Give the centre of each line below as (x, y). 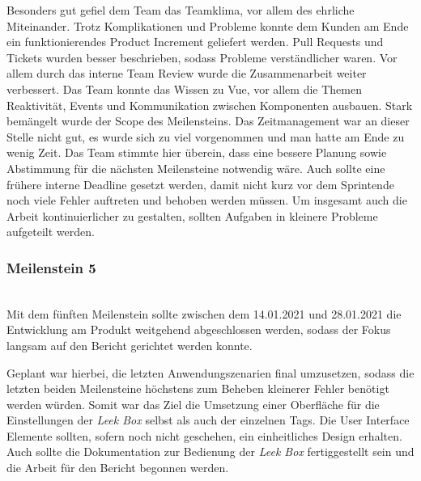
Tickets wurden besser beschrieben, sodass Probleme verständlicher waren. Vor (202, 57)
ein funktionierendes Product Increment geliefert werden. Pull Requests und (195, 42)
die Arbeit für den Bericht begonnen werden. (118, 468)
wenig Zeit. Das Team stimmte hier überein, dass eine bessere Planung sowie (197, 152)
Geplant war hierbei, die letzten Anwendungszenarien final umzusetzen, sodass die (210, 372)
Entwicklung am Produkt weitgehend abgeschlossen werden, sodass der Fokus (199, 329)
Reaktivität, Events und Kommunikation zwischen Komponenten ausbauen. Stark (210, 105)
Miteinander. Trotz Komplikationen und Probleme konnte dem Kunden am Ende (208, 25)
